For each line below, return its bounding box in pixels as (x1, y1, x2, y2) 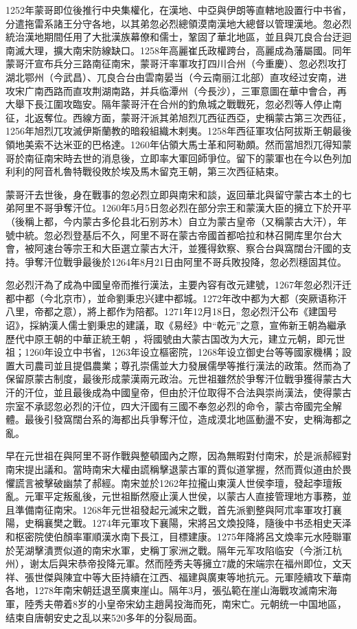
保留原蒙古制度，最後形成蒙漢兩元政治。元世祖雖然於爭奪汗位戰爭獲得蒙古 (5, 371, 342, 386)
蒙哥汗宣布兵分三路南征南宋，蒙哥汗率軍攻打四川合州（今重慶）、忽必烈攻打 (5, 56, 347, 71)
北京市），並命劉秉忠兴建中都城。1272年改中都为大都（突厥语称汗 (53, 290, 347, 305)
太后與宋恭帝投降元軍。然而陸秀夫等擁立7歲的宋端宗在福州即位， (38, 556, 332, 571)
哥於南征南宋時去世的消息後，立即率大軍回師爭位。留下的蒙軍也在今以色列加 (5, 150, 352, 165)
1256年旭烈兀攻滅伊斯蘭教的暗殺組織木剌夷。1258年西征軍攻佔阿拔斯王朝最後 (5, 124, 352, 138)
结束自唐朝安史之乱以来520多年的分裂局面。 (5, 610, 203, 624)
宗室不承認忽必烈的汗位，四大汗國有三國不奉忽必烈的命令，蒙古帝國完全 (5, 398, 332, 413)
